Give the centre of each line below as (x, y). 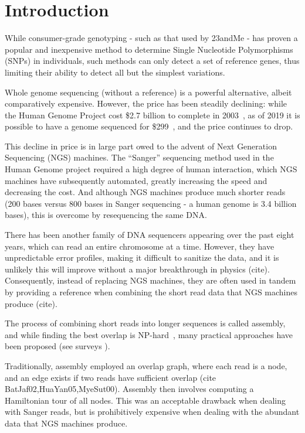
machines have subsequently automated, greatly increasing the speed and (136, 180)
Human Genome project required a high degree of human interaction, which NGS (151, 169)
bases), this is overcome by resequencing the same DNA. (106, 215)
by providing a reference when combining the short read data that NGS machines (151, 292)
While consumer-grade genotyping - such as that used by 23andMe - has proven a (151, 38)
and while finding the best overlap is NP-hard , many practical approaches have (149, 334)
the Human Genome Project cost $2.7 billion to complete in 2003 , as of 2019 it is (152, 115)
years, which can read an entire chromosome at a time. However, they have (140, 246)
